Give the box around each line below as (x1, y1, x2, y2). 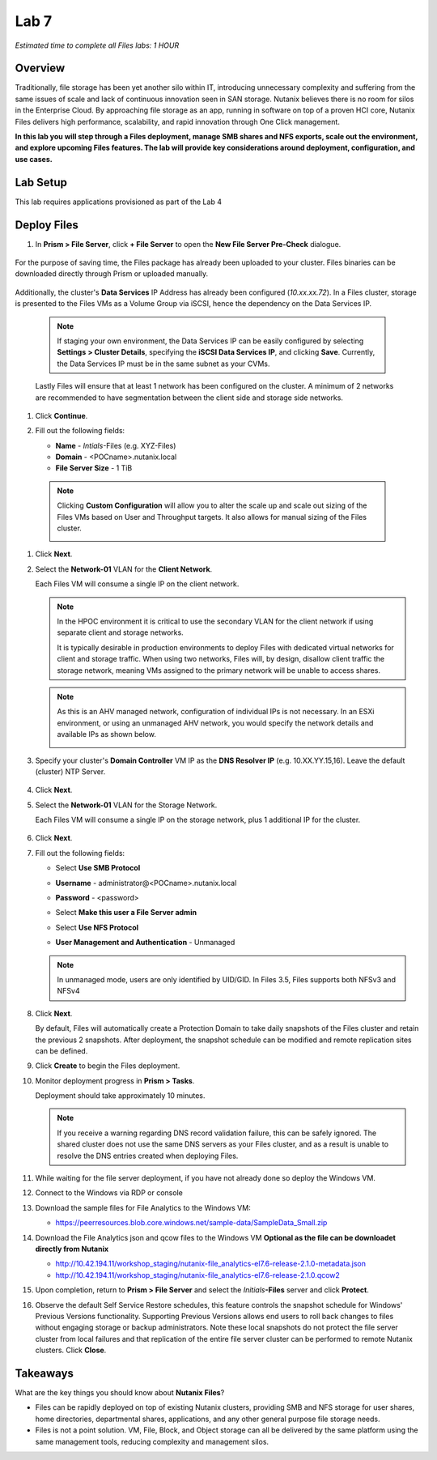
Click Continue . (35, 411, 88, 420)
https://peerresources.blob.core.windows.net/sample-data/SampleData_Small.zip (55, 1218, 328, 1228)
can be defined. (35, 1045, 88, 1056)
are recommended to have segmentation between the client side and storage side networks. (35, 393, 344, 402)
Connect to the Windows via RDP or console (35, 1188, 184, 1198)
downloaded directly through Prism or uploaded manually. (15, 269, 209, 279)
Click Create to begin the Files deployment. (35, 1061, 180, 1071)
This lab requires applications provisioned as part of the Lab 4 (15, 197, 223, 206)
